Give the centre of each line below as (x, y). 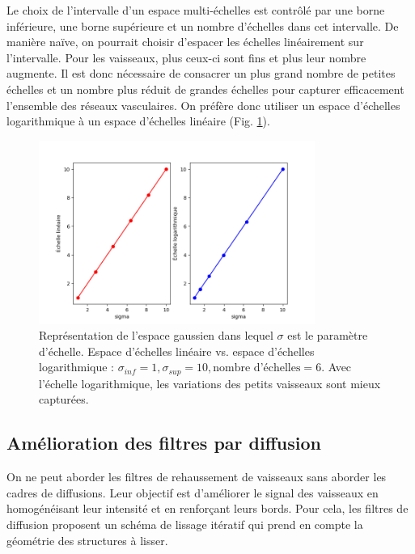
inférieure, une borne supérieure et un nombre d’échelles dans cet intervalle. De (203, 25)
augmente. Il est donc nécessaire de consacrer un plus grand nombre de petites (201, 73)
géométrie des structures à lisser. (87, 540)
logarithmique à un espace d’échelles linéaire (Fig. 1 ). (138, 121)
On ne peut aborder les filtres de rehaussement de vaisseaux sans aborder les (197, 477)
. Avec (337, 367)
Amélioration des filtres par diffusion (164, 443)
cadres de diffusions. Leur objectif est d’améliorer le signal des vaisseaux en (193, 492)
